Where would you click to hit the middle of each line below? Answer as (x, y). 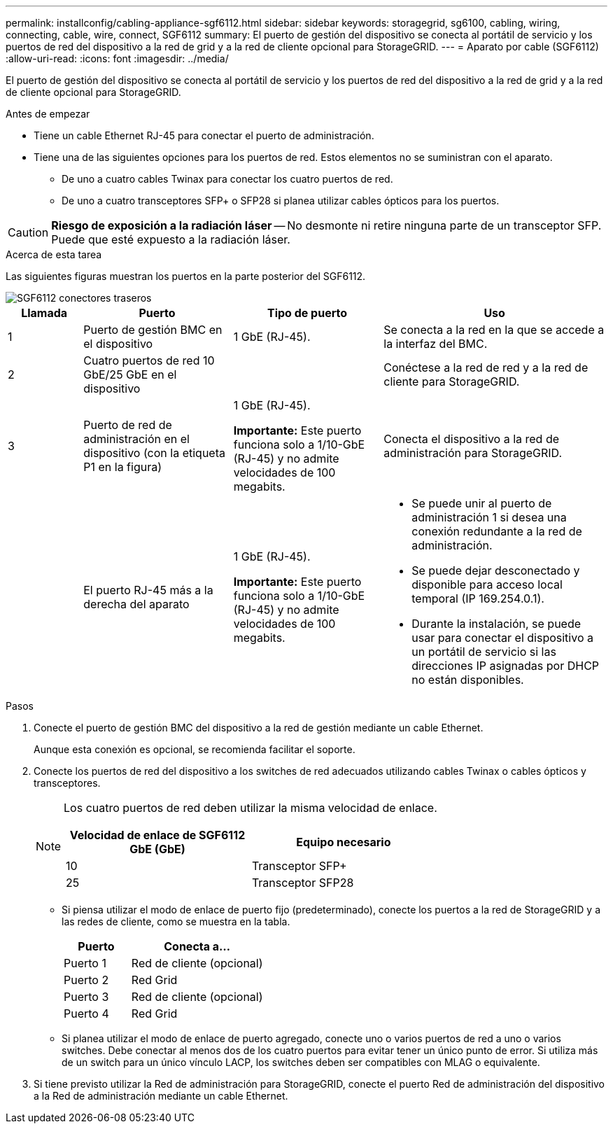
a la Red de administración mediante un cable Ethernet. (161, 1096)
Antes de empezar (48, 114)
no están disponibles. (468, 680)
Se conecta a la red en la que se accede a (494, 330)
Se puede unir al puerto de (482, 503)
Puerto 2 (86, 980)
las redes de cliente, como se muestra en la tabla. (176, 921)
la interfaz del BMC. (436, 344)
